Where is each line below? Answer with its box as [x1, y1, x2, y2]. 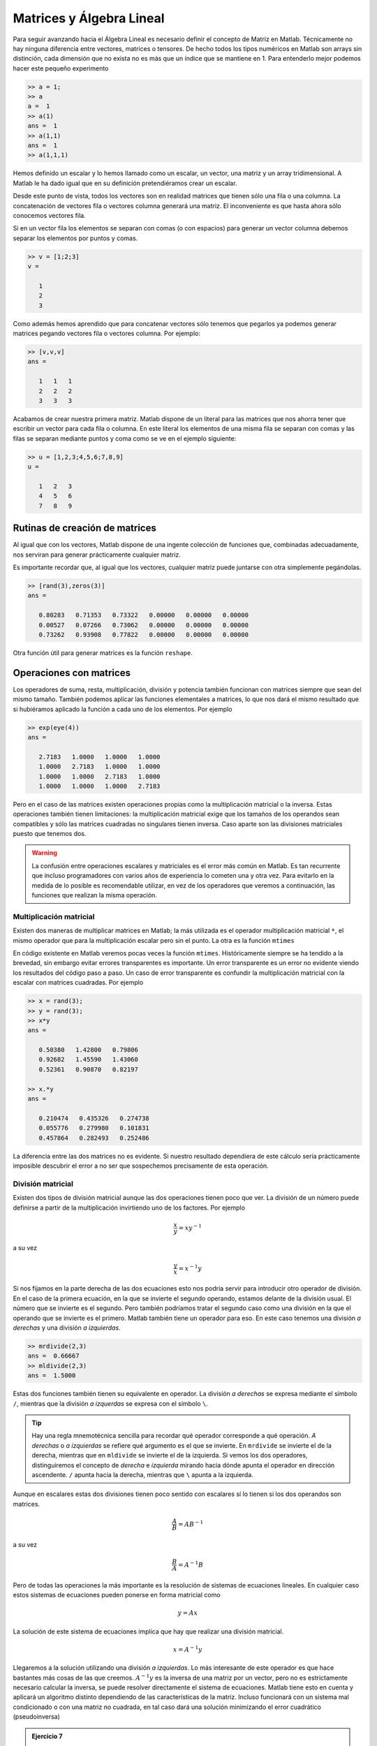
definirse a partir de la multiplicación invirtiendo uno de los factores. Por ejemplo [13, 1203, 246, 1212]
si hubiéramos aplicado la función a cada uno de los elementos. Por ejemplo [13, 705, 232, 713]
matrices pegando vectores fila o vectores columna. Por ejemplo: [13, 329, 200, 338]
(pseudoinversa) [13, 1712, 61, 1721]
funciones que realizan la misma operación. [31, 891, 157, 900]
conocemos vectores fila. [13, 211, 87, 219]
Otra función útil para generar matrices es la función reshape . [13, 648, 193, 656]
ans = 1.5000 [27, 1372, 76, 1379]
